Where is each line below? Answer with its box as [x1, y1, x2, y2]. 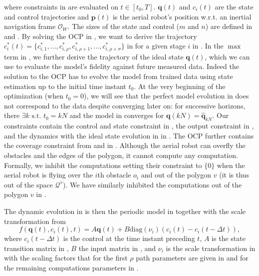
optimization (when [4, 90, 64, 101]
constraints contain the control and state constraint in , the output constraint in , [4, 120, 254, 131]
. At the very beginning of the [134, 80, 226, 91]
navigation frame [4, 21, 56, 31]
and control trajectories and [4, 11, 89, 21]
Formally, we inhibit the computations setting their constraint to [4, 159, 202, 170]
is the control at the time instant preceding [63, 233, 195, 243]
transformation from [4, 215, 66, 226]
